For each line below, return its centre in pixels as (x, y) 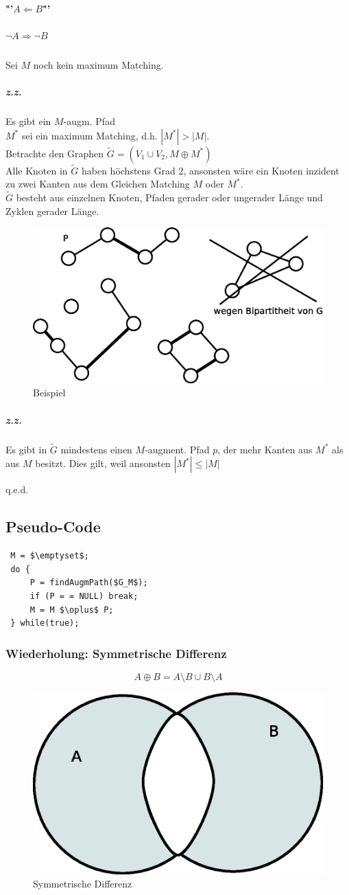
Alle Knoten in (37, 170)
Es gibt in (26, 449)
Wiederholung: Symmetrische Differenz (116, 653)
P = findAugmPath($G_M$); (89, 583)
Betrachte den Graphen (55, 153)
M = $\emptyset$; (50, 556)
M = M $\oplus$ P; (72, 610)
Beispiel (49, 393)
